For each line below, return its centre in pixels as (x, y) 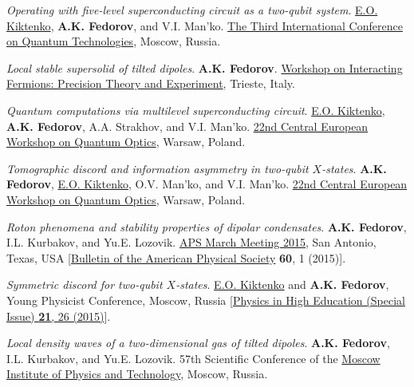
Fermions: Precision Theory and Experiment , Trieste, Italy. (151, 83)
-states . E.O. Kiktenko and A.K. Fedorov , (282, 284)
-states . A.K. (354, 168)
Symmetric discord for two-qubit (85, 284)
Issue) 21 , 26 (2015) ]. (59, 316)
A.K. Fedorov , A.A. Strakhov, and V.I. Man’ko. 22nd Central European (187, 126)
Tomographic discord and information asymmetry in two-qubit (158, 168)
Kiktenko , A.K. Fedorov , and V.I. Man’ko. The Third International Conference (205, 25)
